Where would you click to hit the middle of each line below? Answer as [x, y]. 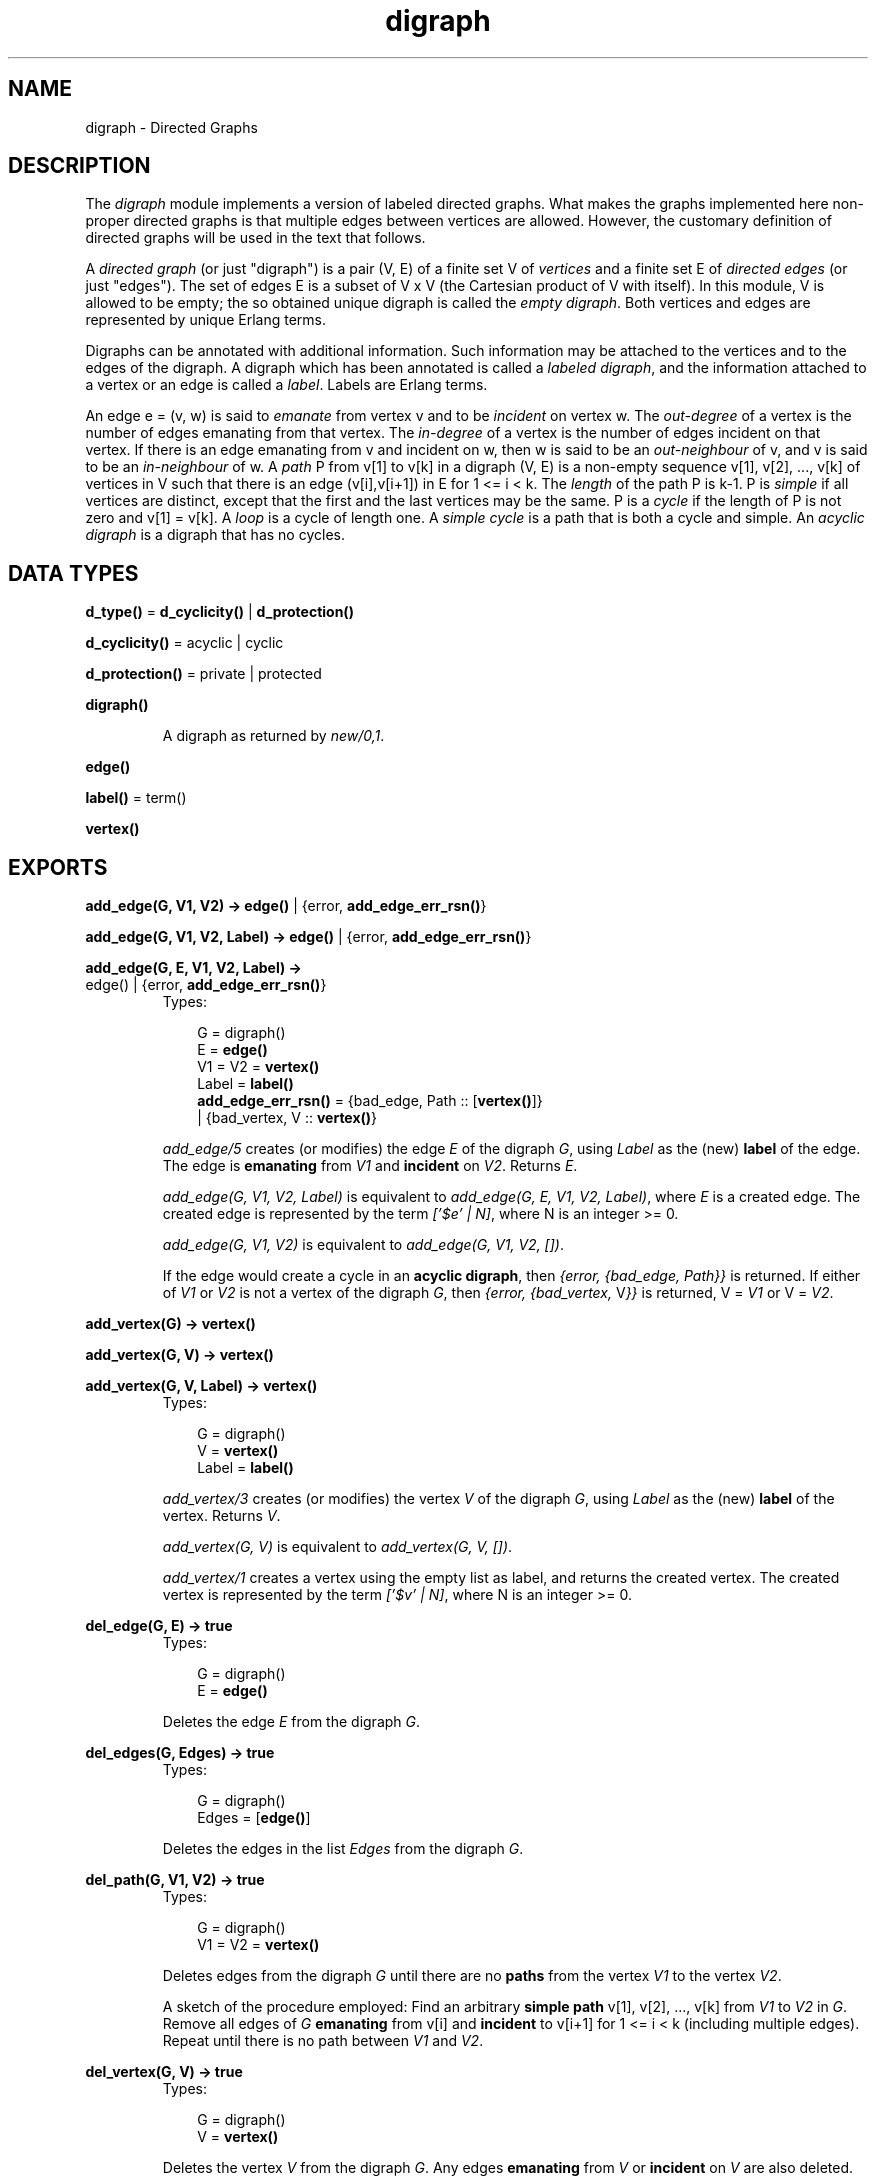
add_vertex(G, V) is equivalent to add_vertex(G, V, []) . [337, 1547]
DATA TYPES [73, 573]
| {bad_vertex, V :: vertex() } [287, 1118]
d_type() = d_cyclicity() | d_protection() [219, 612]
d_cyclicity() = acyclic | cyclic [184, 643]
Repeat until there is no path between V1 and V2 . [323, 2041]
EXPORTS [58, 867]
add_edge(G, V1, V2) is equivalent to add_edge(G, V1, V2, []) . [363, 1245]
